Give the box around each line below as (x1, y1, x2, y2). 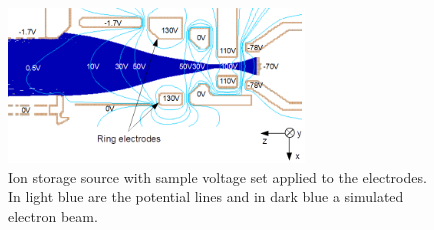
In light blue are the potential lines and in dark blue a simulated (8, 186, 404, 207)
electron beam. (8, 205, 98, 226)
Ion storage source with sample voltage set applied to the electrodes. (8, 166, 427, 187)
